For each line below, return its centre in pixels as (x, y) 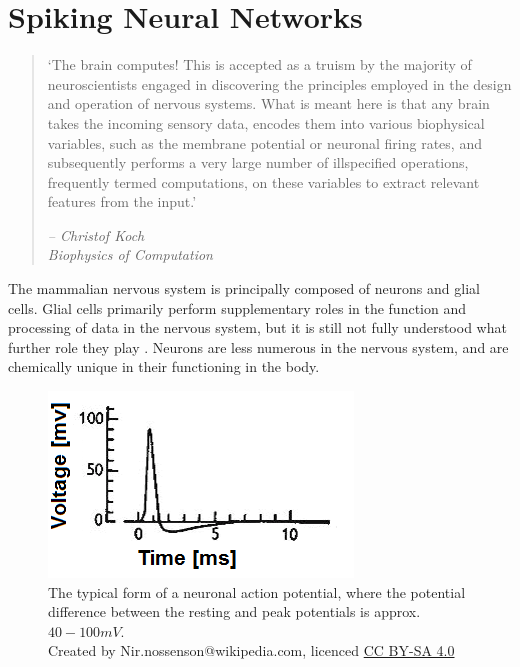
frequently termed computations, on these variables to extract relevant (263, 181)
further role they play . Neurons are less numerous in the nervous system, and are (258, 346)
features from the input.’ (122, 201)
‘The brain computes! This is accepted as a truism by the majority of (259, 64)
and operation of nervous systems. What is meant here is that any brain (268, 103)
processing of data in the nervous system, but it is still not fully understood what (257, 327)
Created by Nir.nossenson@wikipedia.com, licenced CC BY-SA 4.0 (251, 650)
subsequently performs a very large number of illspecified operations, (258, 162)
